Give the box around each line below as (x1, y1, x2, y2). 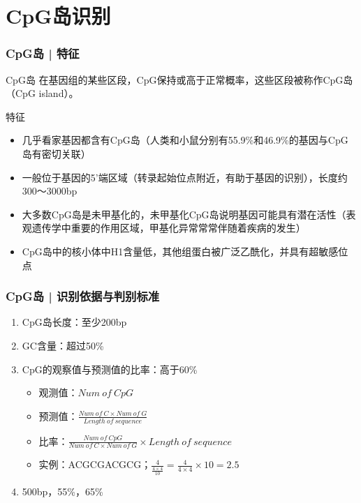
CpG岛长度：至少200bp (22, 315, 127, 329)
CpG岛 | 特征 (6, 45, 80, 62)
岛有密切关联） (22, 146, 91, 160)
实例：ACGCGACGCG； (38, 457, 152, 472)
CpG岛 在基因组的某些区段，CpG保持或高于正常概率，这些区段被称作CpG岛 (6, 72, 353, 87)
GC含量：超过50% (22, 338, 104, 352)
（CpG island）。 (6, 86, 79, 100)
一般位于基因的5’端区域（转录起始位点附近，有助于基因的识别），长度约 (22, 170, 348, 184)
